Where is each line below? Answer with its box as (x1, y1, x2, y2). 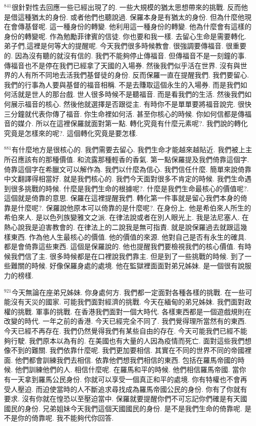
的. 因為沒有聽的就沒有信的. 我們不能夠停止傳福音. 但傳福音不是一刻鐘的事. (4, 50, 247, 60)
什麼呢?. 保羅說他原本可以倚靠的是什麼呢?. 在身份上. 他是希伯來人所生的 (17, 202, 251, 213)
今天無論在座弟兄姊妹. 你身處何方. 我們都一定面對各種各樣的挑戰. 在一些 (11, 287, 246, 297)
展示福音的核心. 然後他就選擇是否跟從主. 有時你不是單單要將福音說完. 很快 (10, 98, 252, 109)
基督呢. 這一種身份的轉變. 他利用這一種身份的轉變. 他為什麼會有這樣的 (24, 21, 252, 32)
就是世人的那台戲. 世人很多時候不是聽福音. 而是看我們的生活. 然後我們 (17, 89, 245, 99)
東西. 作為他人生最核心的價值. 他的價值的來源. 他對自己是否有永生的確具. (10, 231, 247, 242)
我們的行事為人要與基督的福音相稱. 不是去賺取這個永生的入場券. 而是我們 (4, 79, 241, 89)
